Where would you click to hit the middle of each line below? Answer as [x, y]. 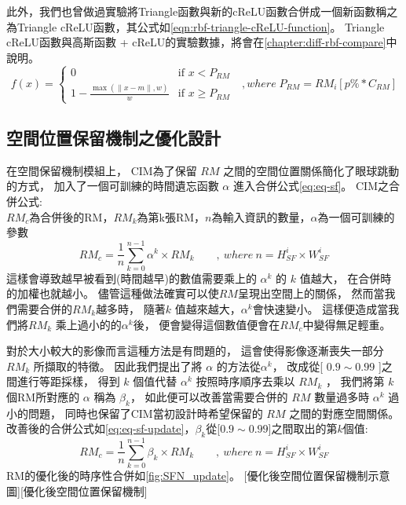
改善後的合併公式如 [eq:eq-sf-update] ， [101, 428]
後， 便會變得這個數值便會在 [207, 324]
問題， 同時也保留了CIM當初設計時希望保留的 [145, 413]
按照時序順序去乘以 [245, 381]
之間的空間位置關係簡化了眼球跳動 [311, 170]
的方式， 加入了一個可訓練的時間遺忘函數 [113, 186]
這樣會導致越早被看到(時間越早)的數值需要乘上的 [132, 278]
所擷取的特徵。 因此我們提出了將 [118, 366]
